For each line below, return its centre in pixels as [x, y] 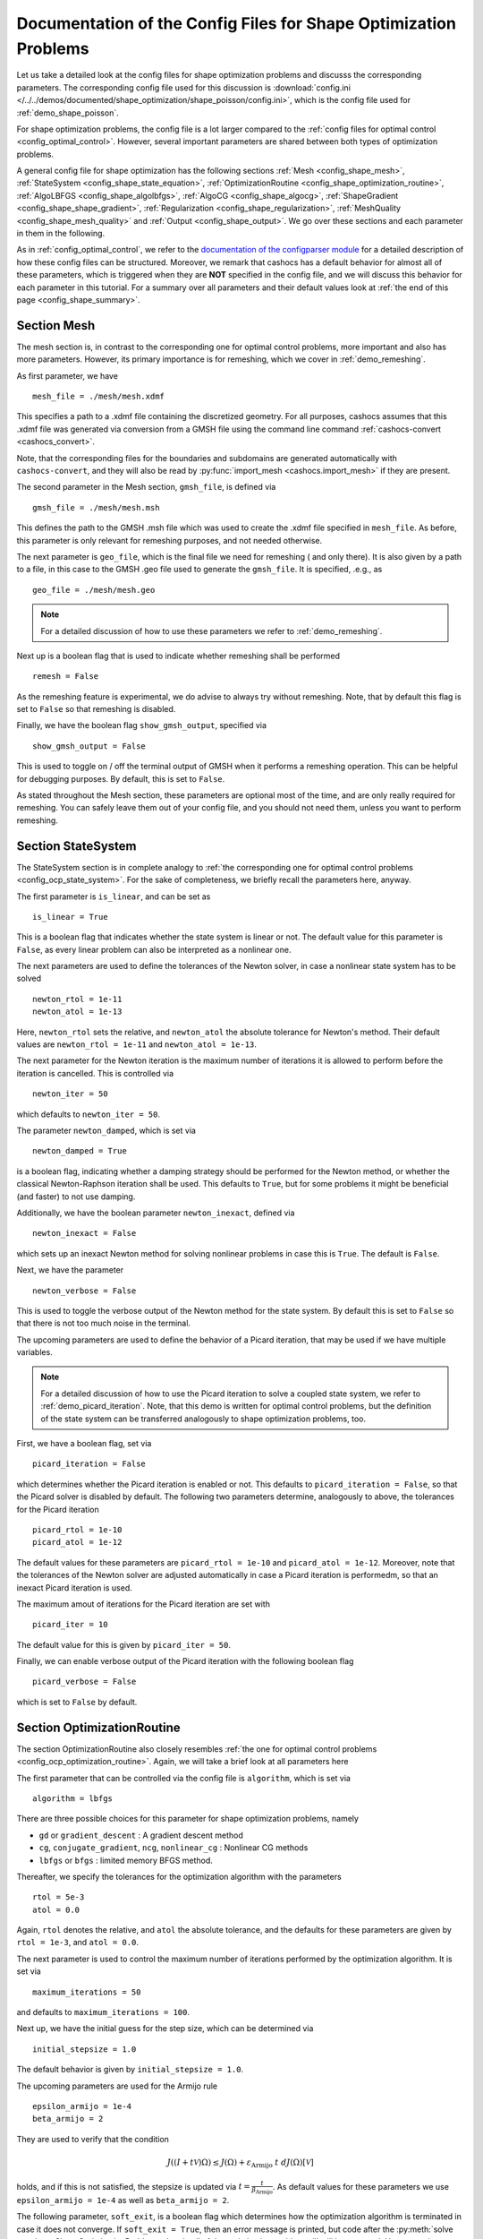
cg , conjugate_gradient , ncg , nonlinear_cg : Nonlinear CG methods [174, 1848]
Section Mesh [56, 326]
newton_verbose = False [85, 1291]
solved [29, 978]
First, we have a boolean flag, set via [84, 1444]
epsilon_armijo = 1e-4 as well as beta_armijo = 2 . [123, 2200]
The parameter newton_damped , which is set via [106, 1130]
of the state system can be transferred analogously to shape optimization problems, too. [203, 1419]
